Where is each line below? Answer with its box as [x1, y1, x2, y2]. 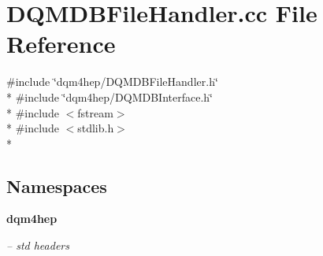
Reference [6, 28, 116, 60]
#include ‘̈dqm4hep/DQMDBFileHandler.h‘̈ [6, 73, 218, 90]
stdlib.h [77, 120, 114, 136]
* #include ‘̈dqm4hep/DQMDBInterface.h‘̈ [6, 88, 213, 105]
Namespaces [6, 173, 107, 198]
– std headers [6, 237, 69, 254]
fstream [77, 104, 113, 121]
